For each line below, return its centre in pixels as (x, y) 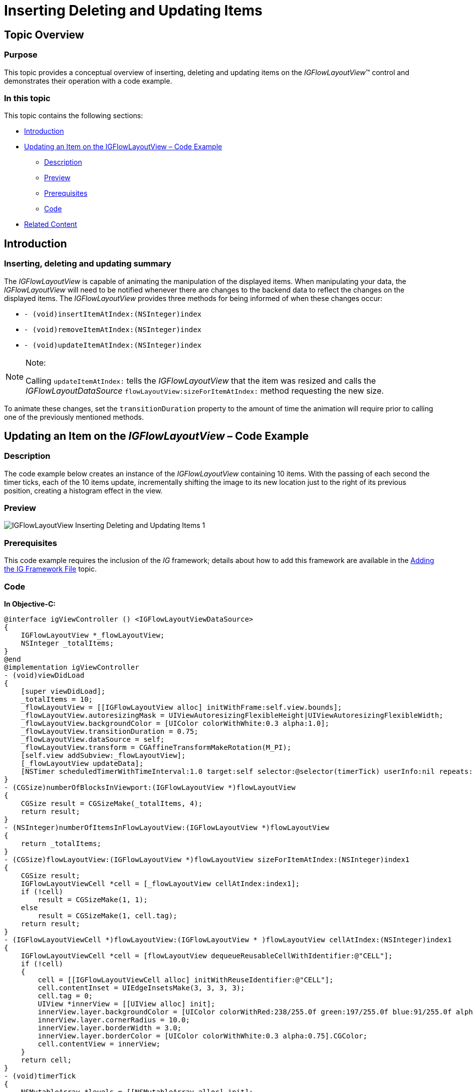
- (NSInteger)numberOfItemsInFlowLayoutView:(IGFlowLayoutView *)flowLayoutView (167, 827)
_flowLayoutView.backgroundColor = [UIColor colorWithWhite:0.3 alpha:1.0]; (175, 723)
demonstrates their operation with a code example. (88, 81)
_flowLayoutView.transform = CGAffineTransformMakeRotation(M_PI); (156, 747)
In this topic (27, 98)
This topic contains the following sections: (74, 116)
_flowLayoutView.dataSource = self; (93, 739)
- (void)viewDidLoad (44, 675)
